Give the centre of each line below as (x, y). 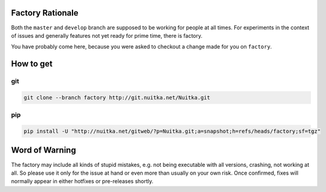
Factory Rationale (45, 13)
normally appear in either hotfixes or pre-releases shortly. (82, 181)
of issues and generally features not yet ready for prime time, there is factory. (107, 35)
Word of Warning (43, 150)
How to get (32, 64)
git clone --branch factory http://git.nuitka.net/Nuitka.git (117, 97)
